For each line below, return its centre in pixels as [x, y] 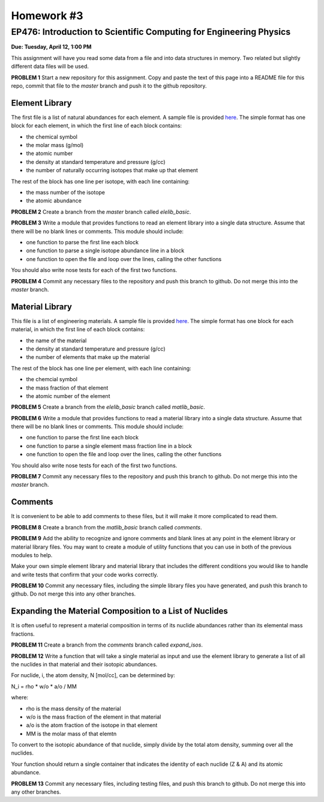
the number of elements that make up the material [88, 357]
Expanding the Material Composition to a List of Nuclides [119, 611]
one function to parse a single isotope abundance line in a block [105, 251]
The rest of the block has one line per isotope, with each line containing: [100, 181]
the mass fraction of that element [67, 388]
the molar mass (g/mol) [55, 145]
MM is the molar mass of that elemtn [71, 734]
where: [20, 698]
